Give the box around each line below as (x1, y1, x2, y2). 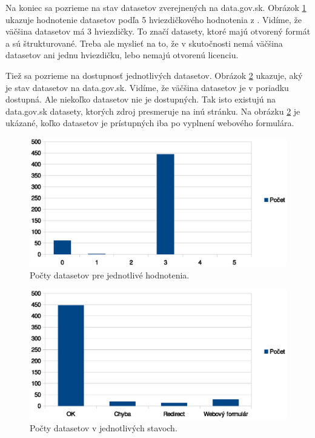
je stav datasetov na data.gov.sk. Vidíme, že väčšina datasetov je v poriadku (5, 81, 289, 93)
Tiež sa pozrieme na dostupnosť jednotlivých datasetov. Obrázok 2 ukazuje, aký (5, 69, 303, 81)
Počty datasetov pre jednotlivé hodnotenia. (30, 268, 190, 281)
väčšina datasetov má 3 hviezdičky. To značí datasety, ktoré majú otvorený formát (5, 25, 311, 38)
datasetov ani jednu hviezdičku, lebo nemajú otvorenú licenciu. (5, 49, 239, 61)
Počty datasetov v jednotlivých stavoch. (30, 421, 177, 434)
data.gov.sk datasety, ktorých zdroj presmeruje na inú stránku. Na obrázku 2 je (5, 104, 300, 117)
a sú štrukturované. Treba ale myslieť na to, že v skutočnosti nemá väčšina (5, 36, 283, 49)
